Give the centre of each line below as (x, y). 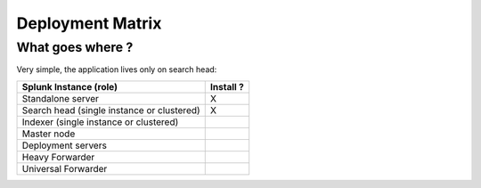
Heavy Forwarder (58, 157)
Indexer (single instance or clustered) (100, 122)
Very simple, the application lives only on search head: (117, 69)
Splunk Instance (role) (69, 86)
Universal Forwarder (65, 168)
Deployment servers (64, 145)
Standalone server (61, 98)
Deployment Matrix (89, 23)
